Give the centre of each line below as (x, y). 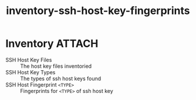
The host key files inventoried (56, 66)
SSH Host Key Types (31, 72)
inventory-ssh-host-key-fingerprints (98, 11)
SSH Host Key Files (29, 60)
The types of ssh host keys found (61, 78)
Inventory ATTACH (52, 44)
